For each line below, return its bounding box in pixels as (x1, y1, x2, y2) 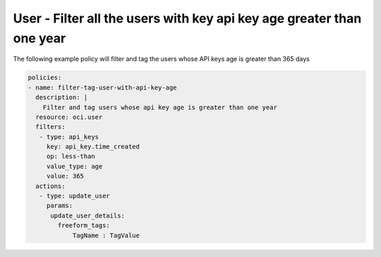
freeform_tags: (57, 222, 111, 230)
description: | (35, 94, 88, 101)
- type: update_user (39, 192, 111, 200)
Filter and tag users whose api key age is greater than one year (42, 103, 278, 111)
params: (46, 201, 73, 210)
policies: (28, 74, 62, 82)
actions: (35, 182, 66, 190)
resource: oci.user (35, 113, 103, 121)
